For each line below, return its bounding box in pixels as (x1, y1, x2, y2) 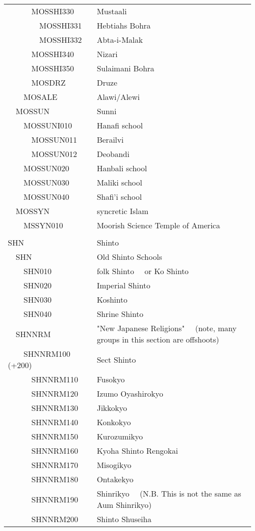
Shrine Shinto (97, 308, 144, 319)
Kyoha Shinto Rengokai (97, 445, 178, 456)
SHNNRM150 (31, 431, 78, 442)
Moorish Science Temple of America (97, 219, 220, 231)
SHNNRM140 (31, 416, 78, 428)
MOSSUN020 (24, 162, 69, 174)
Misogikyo (97, 459, 131, 470)
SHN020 (24, 280, 51, 291)
